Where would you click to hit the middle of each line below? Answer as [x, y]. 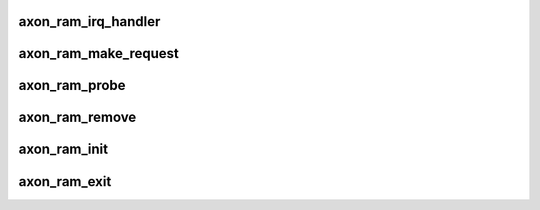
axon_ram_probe [72, 85]
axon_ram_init [63, 149]
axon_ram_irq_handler [89, 21]
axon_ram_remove [77, 117]
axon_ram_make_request [99, 53]
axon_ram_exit [65, 181]
